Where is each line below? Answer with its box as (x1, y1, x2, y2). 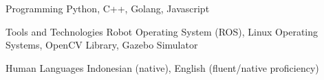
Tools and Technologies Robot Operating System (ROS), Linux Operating (6, 24, 318, 38)
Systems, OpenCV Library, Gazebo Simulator (6, 38, 198, 52)
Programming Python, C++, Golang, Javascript (6, 1, 210, 15)
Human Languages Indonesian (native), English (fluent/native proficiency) (6, 60, 319, 75)
